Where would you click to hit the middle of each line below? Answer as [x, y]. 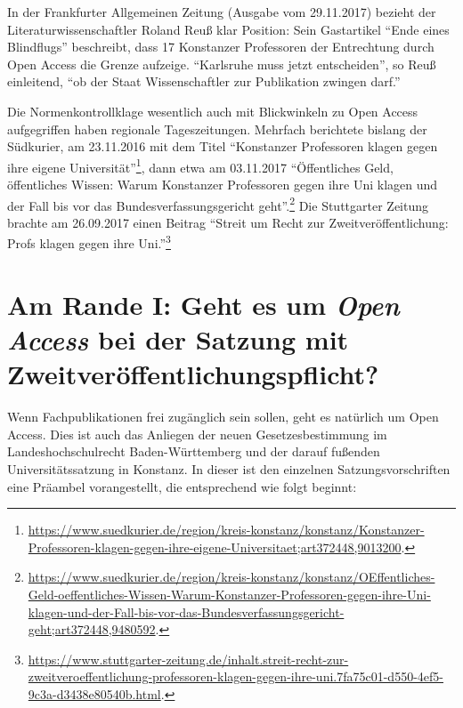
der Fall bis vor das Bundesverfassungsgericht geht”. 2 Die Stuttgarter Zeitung [218, 204]
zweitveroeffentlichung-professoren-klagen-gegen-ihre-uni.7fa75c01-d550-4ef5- [236, 676]
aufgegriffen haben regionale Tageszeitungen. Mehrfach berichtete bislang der [217, 129]
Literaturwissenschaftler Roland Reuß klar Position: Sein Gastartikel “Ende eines [228, 29]
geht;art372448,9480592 [92, 629]
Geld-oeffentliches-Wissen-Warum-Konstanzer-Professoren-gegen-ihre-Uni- [229, 594]
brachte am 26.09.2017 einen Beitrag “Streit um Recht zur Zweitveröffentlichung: [228, 222]
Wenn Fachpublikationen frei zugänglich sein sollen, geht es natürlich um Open [223, 417]
